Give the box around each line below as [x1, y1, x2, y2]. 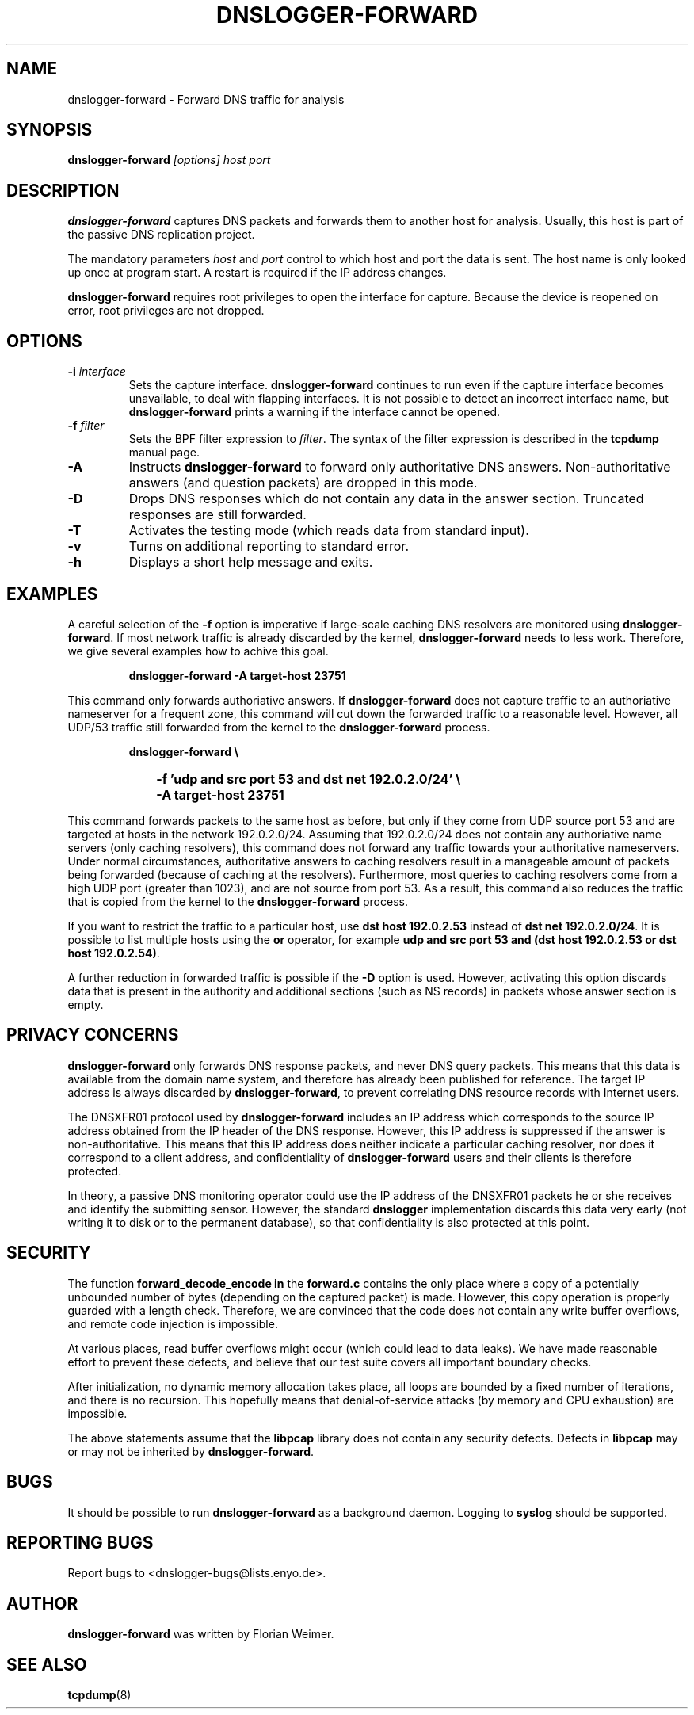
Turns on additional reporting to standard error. [128, 538, 409, 555]
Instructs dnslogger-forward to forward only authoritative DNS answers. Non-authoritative [128, 459, 671, 476]
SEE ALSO [6, 1654, 87, 1675]
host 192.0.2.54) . [67, 945, 160, 960]
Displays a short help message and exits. [128, 554, 373, 571]
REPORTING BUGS [6, 1532, 154, 1553]
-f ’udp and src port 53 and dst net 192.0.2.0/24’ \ [156, 770, 461, 787]
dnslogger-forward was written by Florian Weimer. [67, 1627, 334, 1641]
